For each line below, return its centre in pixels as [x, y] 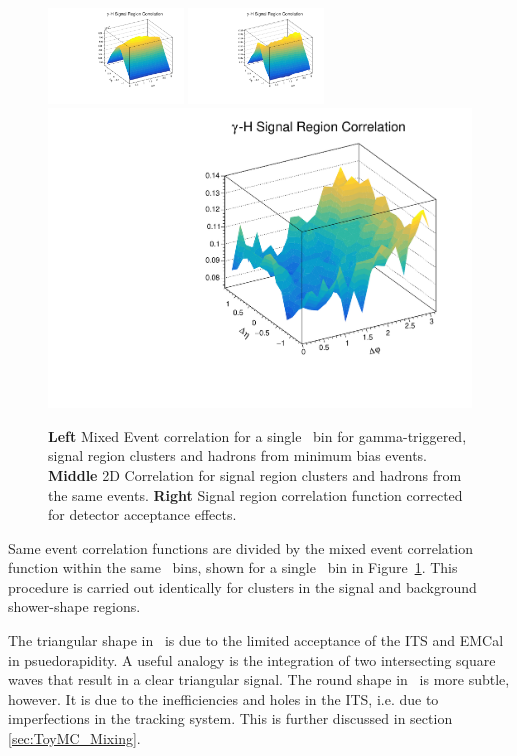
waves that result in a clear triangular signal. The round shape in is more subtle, [259, 679]
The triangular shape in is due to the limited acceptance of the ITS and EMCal [256, 640]
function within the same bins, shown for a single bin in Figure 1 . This [233, 567]
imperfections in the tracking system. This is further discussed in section [230, 718]
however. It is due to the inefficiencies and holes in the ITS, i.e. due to [223, 698]
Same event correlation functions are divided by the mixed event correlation [240, 547]
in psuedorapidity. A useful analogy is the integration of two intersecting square [252, 659]
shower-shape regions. [74, 606]
